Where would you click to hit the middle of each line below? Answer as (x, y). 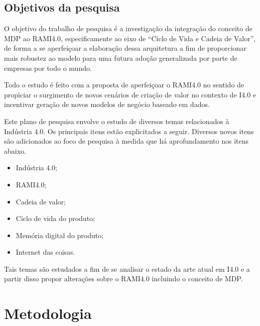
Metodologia (48, 313)
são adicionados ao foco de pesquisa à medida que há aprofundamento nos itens (126, 141)
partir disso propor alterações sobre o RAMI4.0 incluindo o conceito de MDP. (123, 279)
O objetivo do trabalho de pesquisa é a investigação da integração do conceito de (128, 28)
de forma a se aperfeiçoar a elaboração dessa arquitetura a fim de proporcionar (125, 48)
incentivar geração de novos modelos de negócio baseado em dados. (107, 104)
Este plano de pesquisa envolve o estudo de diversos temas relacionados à (117, 121)
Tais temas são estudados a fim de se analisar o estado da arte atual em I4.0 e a (127, 268)
